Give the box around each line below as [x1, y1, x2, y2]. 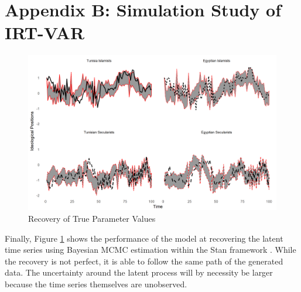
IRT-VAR [5, 20, 85, 44]
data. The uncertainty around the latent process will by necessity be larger [5, 266, 273, 279]
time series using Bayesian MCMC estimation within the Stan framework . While [5, 243, 296, 256]
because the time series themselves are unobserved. [5, 277, 187, 290]
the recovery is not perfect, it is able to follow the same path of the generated [5, 255, 283, 267]
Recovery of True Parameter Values [28, 212, 156, 224]
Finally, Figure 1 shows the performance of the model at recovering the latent [5, 232, 283, 244]
